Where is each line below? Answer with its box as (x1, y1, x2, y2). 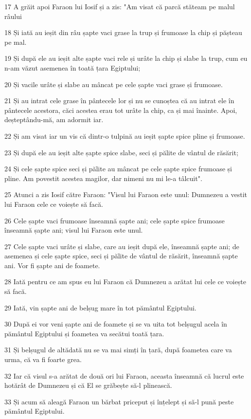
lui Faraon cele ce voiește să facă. (4, 199, 103, 209)
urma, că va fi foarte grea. (4, 354, 82, 364)
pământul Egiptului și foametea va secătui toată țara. (4, 328, 164, 338)
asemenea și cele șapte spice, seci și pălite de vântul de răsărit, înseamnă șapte (4, 251, 238, 261)
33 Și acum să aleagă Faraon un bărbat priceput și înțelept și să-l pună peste (4, 396, 234, 406)
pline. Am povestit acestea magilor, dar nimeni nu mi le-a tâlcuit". (4, 173, 202, 183)
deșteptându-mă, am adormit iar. (4, 114, 104, 125)
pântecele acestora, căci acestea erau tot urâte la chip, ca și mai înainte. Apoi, (4, 105, 237, 115)
